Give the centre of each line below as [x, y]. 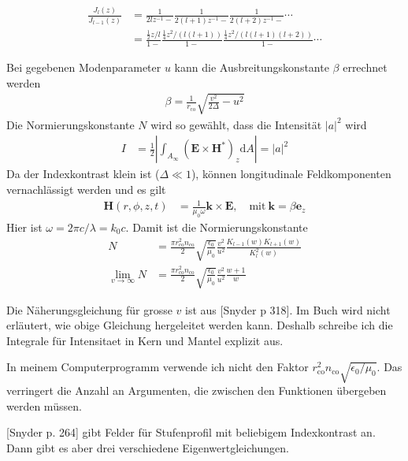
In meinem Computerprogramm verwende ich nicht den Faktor [158, 367]
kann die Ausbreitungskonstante [252, 67]
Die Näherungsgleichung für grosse [89, 309]
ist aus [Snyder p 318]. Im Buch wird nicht [288, 309]
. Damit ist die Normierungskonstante [217, 227]
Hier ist [24, 227]
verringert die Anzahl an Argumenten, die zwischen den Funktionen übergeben [197, 390]
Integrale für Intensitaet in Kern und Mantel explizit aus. [145, 340]
